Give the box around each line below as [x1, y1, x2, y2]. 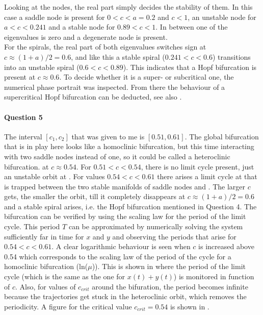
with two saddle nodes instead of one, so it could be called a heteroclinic [4, 151, 230, 161]
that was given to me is [71, 131, 145, 141]
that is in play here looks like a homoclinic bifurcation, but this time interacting [4, 141, 254, 152]
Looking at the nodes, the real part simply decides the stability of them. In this [4, 2, 253, 12]
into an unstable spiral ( [4, 61, 80, 72]
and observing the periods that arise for [112, 231, 236, 241]
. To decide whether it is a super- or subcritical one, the [59, 71, 234, 82]
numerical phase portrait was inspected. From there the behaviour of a [4, 81, 225, 92]
